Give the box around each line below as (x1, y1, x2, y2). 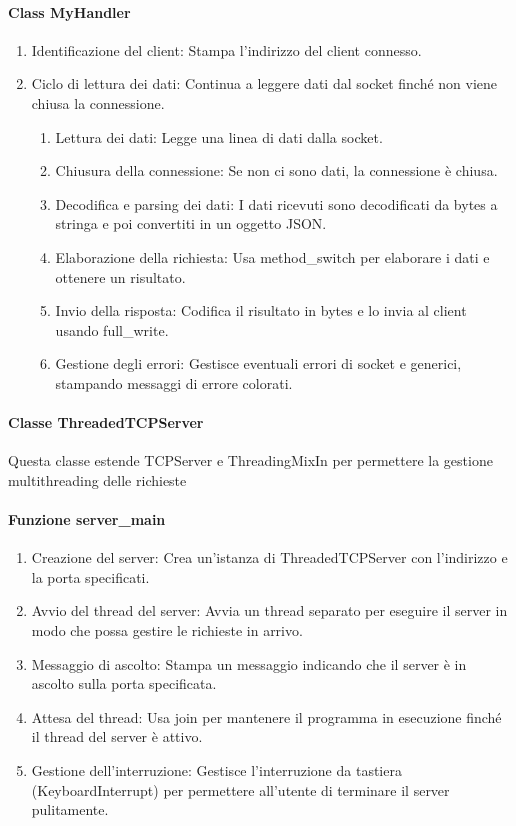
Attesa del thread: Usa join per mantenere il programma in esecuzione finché (31, 706, 502, 727)
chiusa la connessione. (31, 92, 165, 113)
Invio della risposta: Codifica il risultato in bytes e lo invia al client (55, 300, 467, 321)
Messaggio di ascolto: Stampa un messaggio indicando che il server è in (31, 653, 467, 674)
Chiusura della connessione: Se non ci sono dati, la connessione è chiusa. (55, 160, 498, 181)
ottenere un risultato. (55, 266, 186, 287)
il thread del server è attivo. (31, 726, 203, 747)
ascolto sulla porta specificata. (31, 673, 217, 694)
